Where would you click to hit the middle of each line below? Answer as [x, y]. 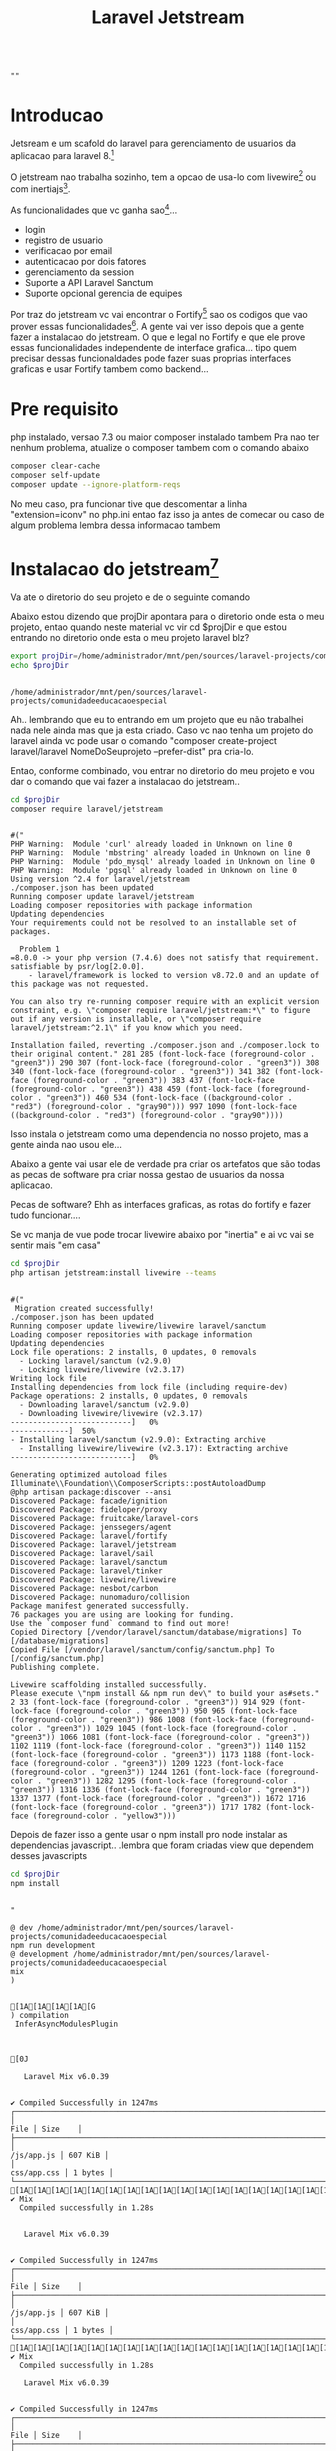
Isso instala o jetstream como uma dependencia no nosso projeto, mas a [159, 1134]
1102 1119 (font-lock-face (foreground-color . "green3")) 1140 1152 [158, 1746]
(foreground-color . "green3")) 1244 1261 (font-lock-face [136, 1772]
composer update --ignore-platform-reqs [96, 484]
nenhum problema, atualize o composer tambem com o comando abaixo [160, 447]
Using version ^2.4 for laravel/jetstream [100, 879]
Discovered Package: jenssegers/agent [91, 1527]
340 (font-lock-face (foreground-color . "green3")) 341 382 [140, 1072]
